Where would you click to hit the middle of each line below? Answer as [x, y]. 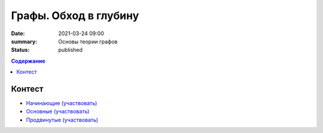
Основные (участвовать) [58, 112]
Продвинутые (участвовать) [62, 120]
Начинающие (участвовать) [62, 103]
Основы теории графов [88, 41]
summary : [24, 41]
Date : [18, 33]
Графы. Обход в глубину [75, 16]
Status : [20, 50]
